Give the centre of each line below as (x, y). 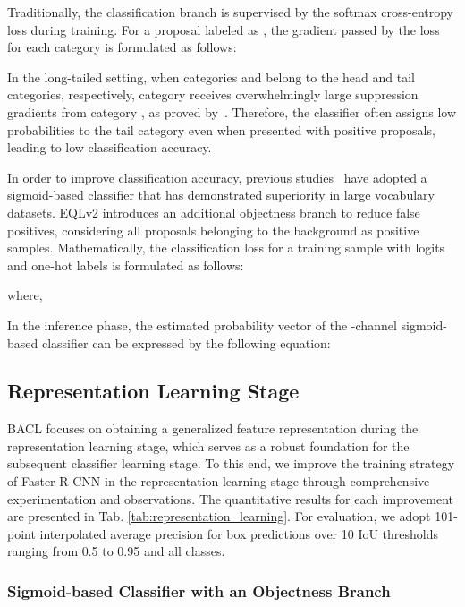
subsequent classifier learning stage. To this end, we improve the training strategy (231, 463)
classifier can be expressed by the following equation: (186, 342)
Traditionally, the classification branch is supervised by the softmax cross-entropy (230, 12)
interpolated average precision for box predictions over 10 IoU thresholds (239, 533)
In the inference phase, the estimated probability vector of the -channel (202, 325)
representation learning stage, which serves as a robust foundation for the (208, 445)
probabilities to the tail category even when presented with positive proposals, (221, 129)
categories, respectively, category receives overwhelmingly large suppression (213, 94)
